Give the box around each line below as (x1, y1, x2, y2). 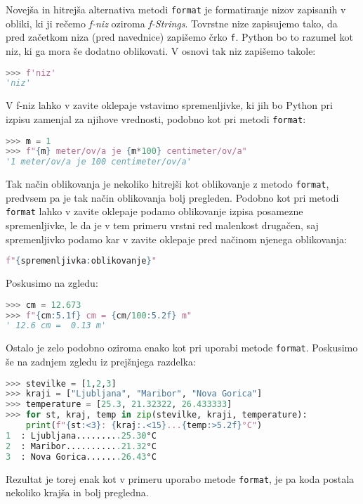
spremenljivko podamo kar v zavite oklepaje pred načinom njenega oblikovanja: (6, 231, 347, 246)
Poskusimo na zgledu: (6, 276, 98, 290)
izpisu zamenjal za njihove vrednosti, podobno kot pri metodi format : (6, 111, 306, 126)
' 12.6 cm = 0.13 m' (6, 321, 107, 331)
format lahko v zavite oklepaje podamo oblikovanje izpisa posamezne (6, 204, 303, 219)
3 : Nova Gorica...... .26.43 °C (6, 451, 157, 462)
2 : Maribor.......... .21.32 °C (6, 441, 157, 451)
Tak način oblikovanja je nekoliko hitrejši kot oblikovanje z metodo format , (6, 176, 329, 191)
